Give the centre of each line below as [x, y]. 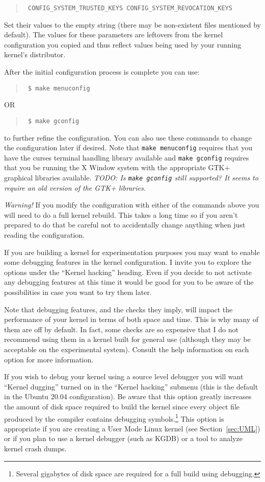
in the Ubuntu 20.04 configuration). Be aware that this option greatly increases [128, 396]
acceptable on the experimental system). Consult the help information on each [127, 349]
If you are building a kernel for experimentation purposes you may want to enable [132, 252]
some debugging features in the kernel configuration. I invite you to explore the [128, 262]
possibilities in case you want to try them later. [78, 292]
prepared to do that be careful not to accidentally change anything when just [125, 225]
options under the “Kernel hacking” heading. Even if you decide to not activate [128, 272]
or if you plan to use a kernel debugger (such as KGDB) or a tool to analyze [123, 438]
